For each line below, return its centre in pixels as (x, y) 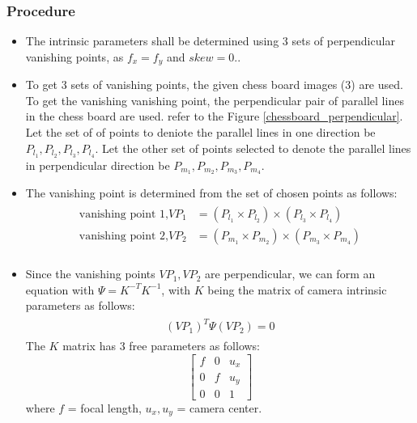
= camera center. (219, 408)
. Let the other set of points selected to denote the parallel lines (253, 148)
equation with (60, 289)
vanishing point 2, (123, 237)
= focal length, (104, 408)
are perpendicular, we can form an (290, 274)
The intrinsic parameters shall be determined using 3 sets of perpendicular (210, 41)
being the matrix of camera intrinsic (297, 289)
